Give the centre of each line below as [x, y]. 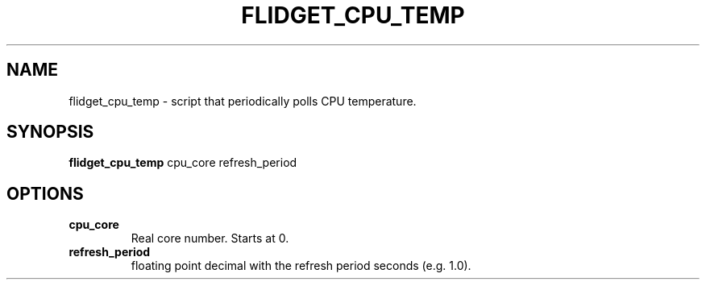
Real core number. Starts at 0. [210, 238]
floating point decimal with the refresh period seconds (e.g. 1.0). [301, 266]
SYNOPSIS [50, 132]
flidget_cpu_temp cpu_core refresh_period [183, 163]
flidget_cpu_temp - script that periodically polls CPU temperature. [243, 101]
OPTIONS [45, 193]
